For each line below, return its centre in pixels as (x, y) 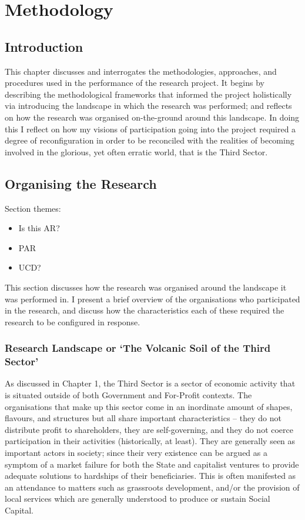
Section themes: (33, 208)
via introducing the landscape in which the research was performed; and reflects (148, 106)
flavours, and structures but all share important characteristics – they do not (143, 418)
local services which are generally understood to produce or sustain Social (138, 499)
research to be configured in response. (73, 321)
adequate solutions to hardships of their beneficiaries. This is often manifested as (150, 476)
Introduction (44, 46)
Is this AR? (39, 228)
